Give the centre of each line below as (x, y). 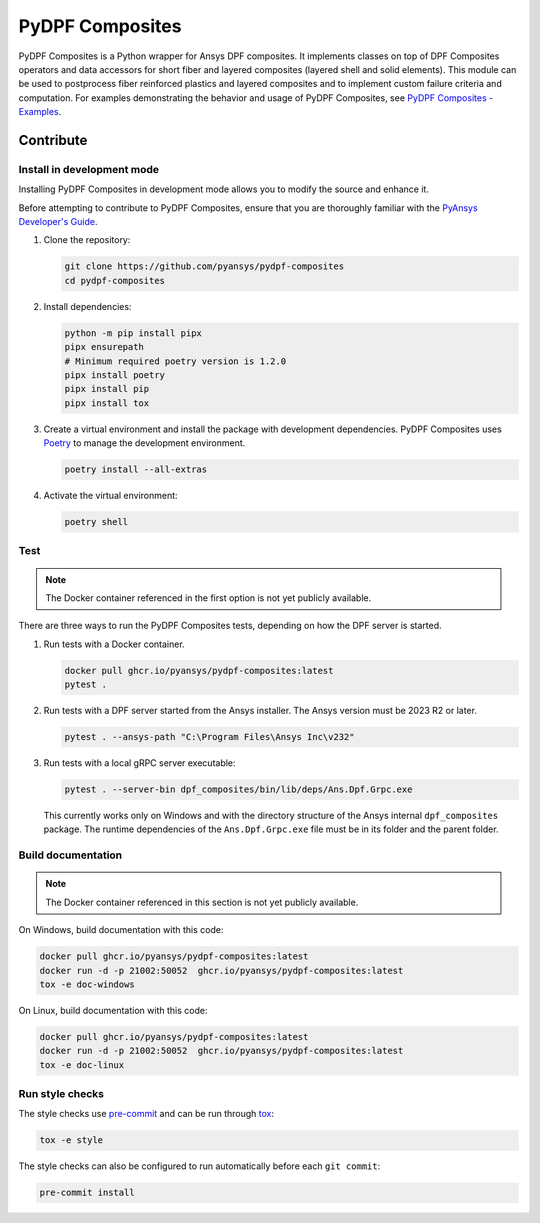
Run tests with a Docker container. (114, 644)
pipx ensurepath (104, 347)
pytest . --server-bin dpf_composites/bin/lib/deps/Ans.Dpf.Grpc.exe (238, 789)
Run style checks (61, 1094)
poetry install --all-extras (136, 469)
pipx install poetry (114, 374)
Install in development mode (89, 169)
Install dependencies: (87, 306)
